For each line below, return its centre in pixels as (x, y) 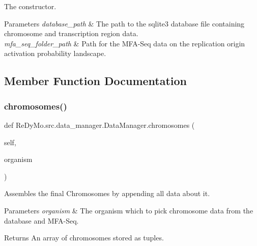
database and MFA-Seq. (41, 220)
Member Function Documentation (96, 81)
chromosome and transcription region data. (71, 33)
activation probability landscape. (55, 53)
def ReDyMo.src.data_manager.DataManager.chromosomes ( (99, 125)
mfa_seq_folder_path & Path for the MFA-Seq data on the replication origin (125, 43)
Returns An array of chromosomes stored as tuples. (84, 238)
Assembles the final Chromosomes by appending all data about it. (107, 193)
